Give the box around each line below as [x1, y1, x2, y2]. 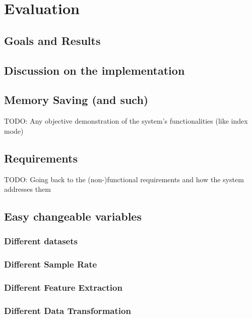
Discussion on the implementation [4, 62, 185, 78]
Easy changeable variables [4, 208, 142, 224]
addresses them [4, 184, 51, 194]
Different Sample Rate [4, 258, 97, 271]
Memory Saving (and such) [4, 92, 149, 108]
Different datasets [4, 235, 78, 247]
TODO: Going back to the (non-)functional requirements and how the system [4, 174, 244, 184]
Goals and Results [4, 32, 101, 48]
